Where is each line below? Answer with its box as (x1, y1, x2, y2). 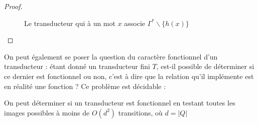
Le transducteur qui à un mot (24, 17, 115, 28)
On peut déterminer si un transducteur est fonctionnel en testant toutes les (4, 97, 235, 108)
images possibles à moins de (4, 107, 90, 117)
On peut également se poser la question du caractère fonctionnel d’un (4, 51, 218, 61)
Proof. (4, 1, 23, 11)
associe (124, 17, 146, 28)
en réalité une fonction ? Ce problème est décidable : (4, 80, 166, 91)
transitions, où (118, 107, 163, 117)
